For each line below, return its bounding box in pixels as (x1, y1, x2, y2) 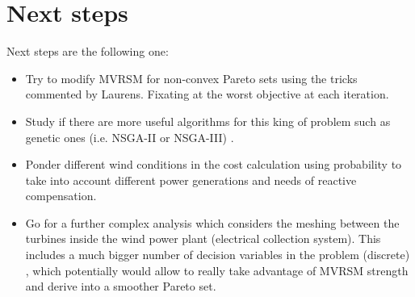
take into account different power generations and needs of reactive (25, 171, 357, 188)
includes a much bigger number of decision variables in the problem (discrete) (25, 246, 410, 263)
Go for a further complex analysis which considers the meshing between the (25, 214, 400, 231)
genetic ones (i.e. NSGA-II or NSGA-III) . (25, 128, 234, 145)
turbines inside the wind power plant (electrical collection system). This (25, 230, 381, 247)
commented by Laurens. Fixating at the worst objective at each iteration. (25, 86, 389, 102)
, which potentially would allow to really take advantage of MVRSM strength (25, 261, 409, 278)
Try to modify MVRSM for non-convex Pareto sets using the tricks (25, 69, 358, 86)
